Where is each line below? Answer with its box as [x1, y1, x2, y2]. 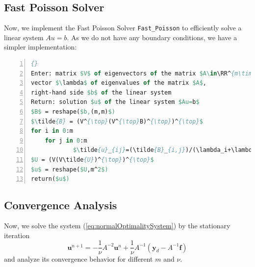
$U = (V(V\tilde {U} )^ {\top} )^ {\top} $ [31, 156, 154, 163]
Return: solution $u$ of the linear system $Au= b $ [31, 98, 200, 106]
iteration [4, 230, 30, 240]
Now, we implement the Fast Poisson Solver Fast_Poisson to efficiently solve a [4, 23, 242, 33]
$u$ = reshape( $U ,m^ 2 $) [31, 166, 108, 173]
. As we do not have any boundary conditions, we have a [67, 32, 237, 42]
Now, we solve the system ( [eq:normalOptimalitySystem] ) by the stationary [4, 220, 230, 230]
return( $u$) [31, 175, 70, 183]
